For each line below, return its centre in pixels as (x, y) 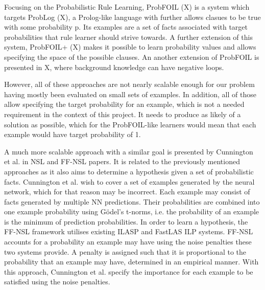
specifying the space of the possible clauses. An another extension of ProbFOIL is (132, 57)
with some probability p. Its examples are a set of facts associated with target (126, 27)
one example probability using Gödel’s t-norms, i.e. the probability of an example (132, 211)
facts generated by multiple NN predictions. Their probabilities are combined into (132, 201)
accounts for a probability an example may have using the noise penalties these (128, 242)
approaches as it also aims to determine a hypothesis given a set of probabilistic (129, 171)
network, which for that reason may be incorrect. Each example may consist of (127, 192)
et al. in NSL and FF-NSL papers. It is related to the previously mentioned (122, 161)
